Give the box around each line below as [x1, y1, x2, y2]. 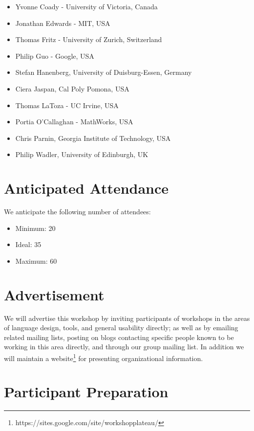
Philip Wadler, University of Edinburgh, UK [15, 149, 148, 159]
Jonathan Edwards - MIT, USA [15, 18, 110, 28]
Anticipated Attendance [4, 178, 169, 198]
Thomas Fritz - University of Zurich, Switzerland [15, 34, 162, 45]
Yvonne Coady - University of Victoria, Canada [15, 1, 158, 11]
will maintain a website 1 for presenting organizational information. [4, 351, 203, 363]
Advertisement [4, 284, 105, 304]
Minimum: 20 [15, 223, 56, 233]
